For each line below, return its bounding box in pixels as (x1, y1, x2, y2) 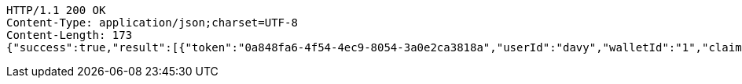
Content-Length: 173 (6, 29, 133, 41)
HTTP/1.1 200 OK (6, 4, 106, 16)
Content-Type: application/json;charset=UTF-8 (6, 16, 298, 29)
